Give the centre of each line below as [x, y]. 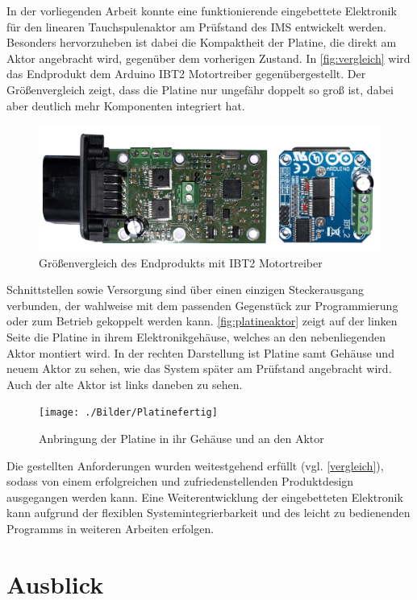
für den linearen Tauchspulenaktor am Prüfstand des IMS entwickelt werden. [196, 26]
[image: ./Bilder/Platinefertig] [128, 413]
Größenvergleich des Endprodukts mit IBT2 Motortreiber [181, 262]
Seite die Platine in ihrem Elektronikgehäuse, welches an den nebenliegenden [196, 337]
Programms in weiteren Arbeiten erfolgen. [111, 529]
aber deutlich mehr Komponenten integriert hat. [126, 105]
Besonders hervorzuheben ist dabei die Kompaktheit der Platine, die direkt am [202, 42]
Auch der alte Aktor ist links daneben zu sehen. [125, 384]
